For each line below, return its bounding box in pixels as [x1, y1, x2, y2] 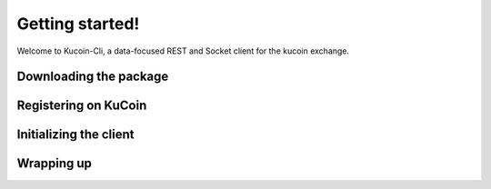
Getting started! [16, 14, 140, 34]
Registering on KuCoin [16, 98, 147, 114]
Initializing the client [16, 127, 135, 143]
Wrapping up [16, 155, 93, 172]
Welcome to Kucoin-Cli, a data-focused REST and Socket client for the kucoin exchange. [16, 45, 350, 56]
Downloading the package [16, 69, 169, 85]
